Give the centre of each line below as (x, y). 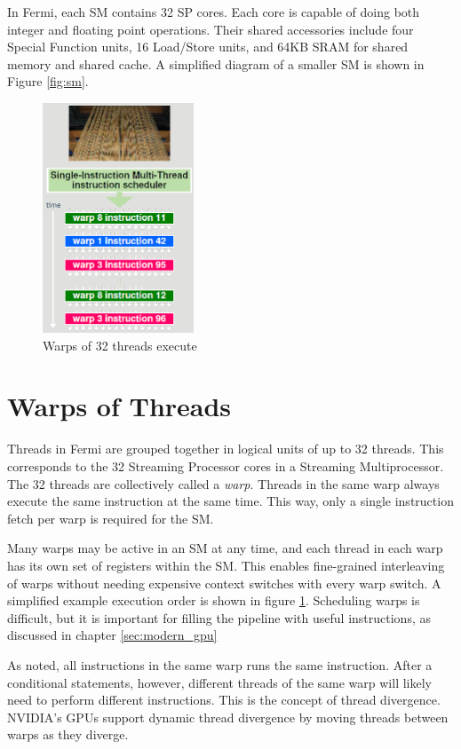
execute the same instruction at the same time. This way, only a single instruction (230, 501)
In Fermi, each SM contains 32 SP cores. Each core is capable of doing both (214, 12)
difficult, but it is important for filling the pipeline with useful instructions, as (219, 617)
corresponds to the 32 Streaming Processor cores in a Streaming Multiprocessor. (226, 465)
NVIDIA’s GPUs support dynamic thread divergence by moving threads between (228, 717)
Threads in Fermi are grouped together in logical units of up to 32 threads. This (226, 449)
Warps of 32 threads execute (120, 345)
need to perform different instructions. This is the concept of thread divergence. (224, 700)
